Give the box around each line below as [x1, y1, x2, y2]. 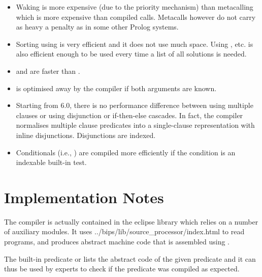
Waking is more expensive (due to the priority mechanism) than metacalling [16, 2, 253, 12]
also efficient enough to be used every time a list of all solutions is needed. [16, 48, 247, 59]
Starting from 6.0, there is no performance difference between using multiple [16, 100, 253, 110]
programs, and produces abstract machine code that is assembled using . [4, 236, 230, 247]
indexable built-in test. [16, 157, 87, 168]
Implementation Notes [4, 186, 164, 207]
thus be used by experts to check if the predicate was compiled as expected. [4, 263, 240, 274]
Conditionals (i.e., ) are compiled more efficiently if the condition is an [16, 147, 236, 157]
